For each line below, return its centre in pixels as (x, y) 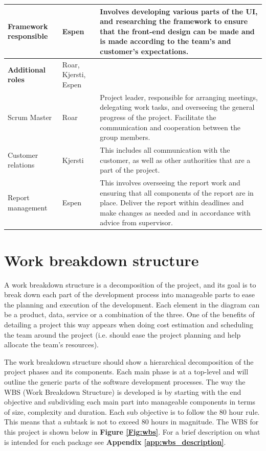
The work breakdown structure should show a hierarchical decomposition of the (129, 361)
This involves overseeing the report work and (170, 182)
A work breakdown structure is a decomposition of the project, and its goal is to (130, 284)
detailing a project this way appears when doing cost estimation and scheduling (129, 324)
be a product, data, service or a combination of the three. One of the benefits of (129, 314)
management (28, 207)
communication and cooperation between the (170, 127)
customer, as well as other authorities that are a (175, 160)
